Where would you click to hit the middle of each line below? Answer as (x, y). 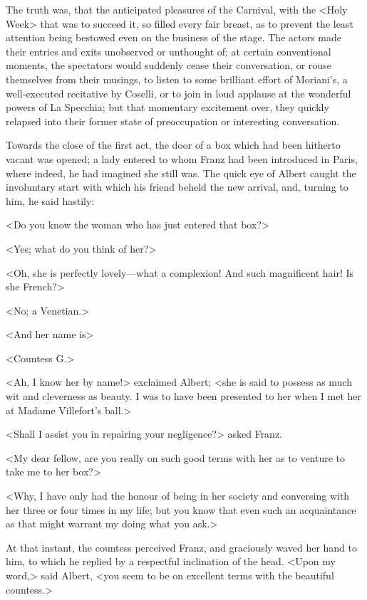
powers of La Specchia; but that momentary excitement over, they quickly (167, 107)
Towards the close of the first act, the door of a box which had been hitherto (173, 145)
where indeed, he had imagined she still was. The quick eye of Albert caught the (181, 173)
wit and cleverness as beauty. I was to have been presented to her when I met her (184, 396)
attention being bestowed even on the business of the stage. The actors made (174, 37)
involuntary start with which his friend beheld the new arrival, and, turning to (177, 187)
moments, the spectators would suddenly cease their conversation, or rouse (169, 65)
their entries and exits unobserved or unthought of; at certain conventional (169, 51)
